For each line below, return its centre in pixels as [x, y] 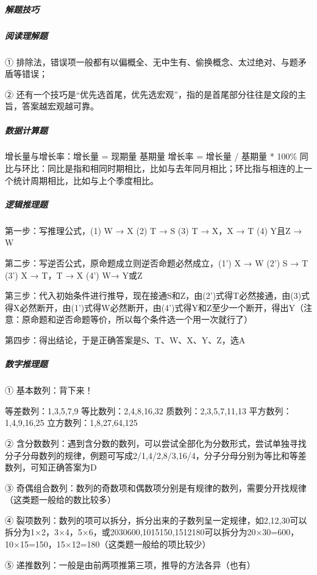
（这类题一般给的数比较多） [60, 500]
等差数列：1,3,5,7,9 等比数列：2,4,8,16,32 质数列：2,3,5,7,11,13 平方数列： [148, 410]
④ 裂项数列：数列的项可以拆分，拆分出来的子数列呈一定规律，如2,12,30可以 [156, 520]
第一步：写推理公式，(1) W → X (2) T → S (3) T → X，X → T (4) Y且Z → [154, 230]
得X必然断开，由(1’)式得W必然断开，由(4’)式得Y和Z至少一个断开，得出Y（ [155, 307]
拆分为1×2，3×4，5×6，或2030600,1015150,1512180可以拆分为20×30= [141, 532]
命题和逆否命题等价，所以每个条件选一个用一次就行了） [141, 319]
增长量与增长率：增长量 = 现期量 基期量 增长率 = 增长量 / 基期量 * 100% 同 [157, 156]
